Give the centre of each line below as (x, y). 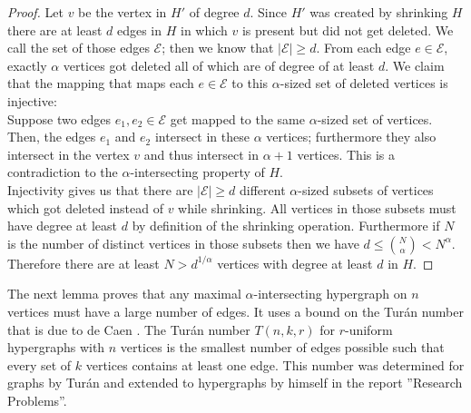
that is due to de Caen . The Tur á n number (129, 329)
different (263, 189)
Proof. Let (35, 12)
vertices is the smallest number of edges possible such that (282, 347)
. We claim (415, 65)
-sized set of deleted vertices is (364, 83)
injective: (32, 100)
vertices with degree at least (295, 263)
